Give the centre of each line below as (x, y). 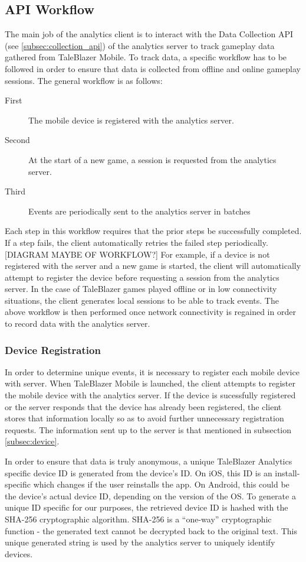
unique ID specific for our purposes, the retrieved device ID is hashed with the (147, 507)
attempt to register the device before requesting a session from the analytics (142, 277)
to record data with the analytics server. (78, 324)
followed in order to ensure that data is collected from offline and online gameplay (153, 68)
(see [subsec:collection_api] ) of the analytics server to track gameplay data (140, 45)
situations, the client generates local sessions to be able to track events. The (142, 300)
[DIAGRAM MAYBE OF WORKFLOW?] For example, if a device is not (137, 254)
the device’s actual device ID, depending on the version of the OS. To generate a (150, 496)
